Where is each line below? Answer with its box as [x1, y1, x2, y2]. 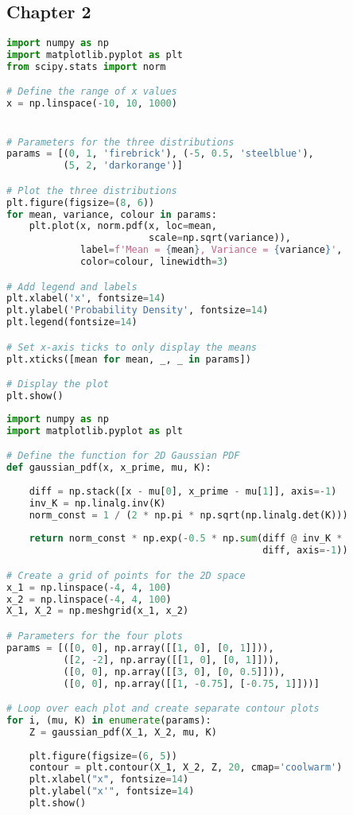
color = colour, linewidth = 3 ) [80, 256, 229, 268]
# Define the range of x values [6, 86, 177, 98]
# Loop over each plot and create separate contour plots [6, 703, 320, 715]
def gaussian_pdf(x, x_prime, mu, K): [6, 462, 211, 474]
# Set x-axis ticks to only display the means [6, 341, 257, 353]
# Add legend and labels [6, 281, 138, 293]
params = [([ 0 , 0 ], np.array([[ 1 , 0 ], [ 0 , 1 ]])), [6, 642, 274, 654]
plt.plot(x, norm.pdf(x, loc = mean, [29, 220, 217, 232]
